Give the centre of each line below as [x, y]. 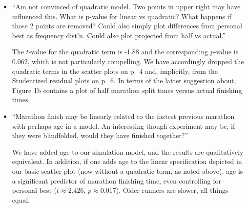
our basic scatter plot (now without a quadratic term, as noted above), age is [127, 171]
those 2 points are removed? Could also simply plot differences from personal [127, 26]
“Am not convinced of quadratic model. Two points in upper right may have [126, 6]
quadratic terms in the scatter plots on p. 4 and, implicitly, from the [115, 71]
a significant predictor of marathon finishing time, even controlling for [116, 180]
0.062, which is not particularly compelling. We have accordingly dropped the [128, 61]
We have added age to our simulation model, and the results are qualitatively [128, 151]
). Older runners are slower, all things [172, 190]
